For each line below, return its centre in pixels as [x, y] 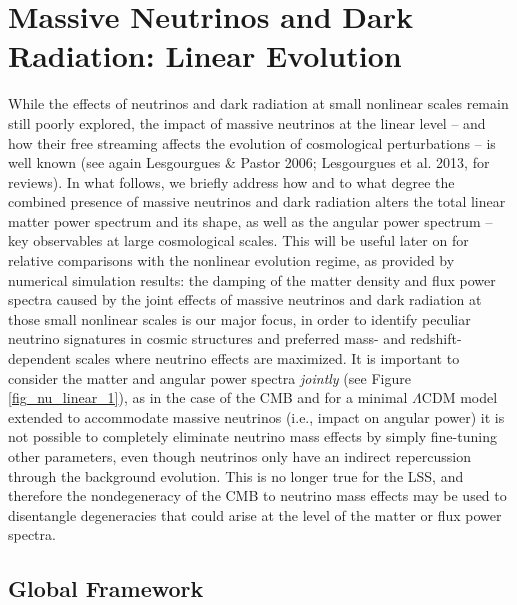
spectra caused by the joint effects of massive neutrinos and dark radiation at [245, 299]
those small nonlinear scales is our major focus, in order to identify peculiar [239, 318]
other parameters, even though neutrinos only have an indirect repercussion [239, 456]
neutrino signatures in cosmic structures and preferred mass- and [207, 338]
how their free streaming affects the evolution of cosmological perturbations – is [252, 142]
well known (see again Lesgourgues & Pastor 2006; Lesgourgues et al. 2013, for [249, 162]
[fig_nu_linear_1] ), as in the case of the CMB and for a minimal [208, 397]
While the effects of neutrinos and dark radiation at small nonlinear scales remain [258, 103]
